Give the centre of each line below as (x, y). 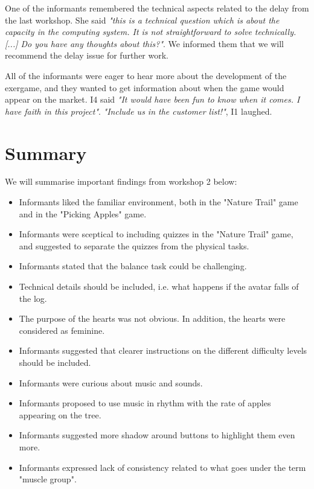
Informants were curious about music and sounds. (111, 382)
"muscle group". (48, 479)
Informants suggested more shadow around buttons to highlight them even (157, 435)
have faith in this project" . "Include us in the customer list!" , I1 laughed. (139, 111)
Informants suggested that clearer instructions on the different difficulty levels (163, 350)
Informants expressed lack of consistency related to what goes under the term (162, 467)
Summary (46, 152)
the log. (33, 298)
